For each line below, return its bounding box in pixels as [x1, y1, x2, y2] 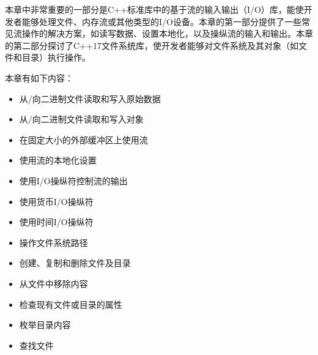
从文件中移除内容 [19, 277, 88, 290]
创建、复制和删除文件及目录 [19, 256, 131, 269]
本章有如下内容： [5, 71, 73, 84]
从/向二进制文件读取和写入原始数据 [19, 92, 161, 105]
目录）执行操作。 [21, 51, 91, 64]
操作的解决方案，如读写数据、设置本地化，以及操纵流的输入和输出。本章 [21, 27, 313, 40]
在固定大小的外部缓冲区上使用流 [19, 133, 148, 146]
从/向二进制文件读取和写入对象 [19, 113, 144, 125]
